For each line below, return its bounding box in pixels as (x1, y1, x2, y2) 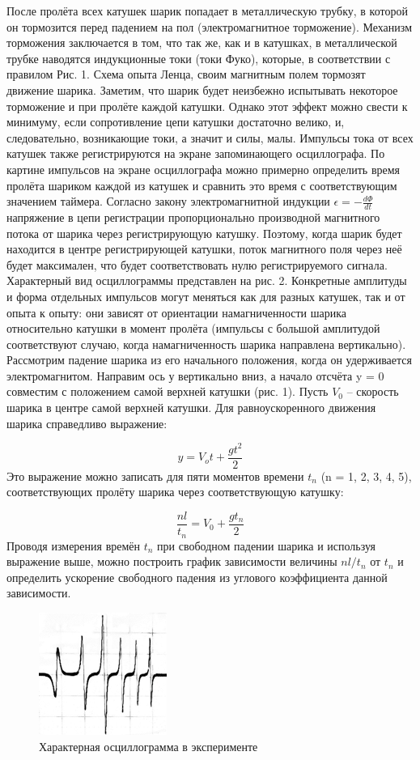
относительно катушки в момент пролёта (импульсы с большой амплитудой (6, 320, 380, 337)
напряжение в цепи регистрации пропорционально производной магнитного (6, 208, 380, 225)
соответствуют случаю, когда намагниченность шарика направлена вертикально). (6, 335, 406, 352)
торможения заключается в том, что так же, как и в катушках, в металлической (6, 34, 397, 51)
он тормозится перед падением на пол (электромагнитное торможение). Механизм (6, 18, 413, 35)
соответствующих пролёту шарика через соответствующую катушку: (6, 483, 344, 500)
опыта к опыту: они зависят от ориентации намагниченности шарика (6, 304, 347, 321)
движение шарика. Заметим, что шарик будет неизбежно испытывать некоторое (6, 81, 398, 98)
